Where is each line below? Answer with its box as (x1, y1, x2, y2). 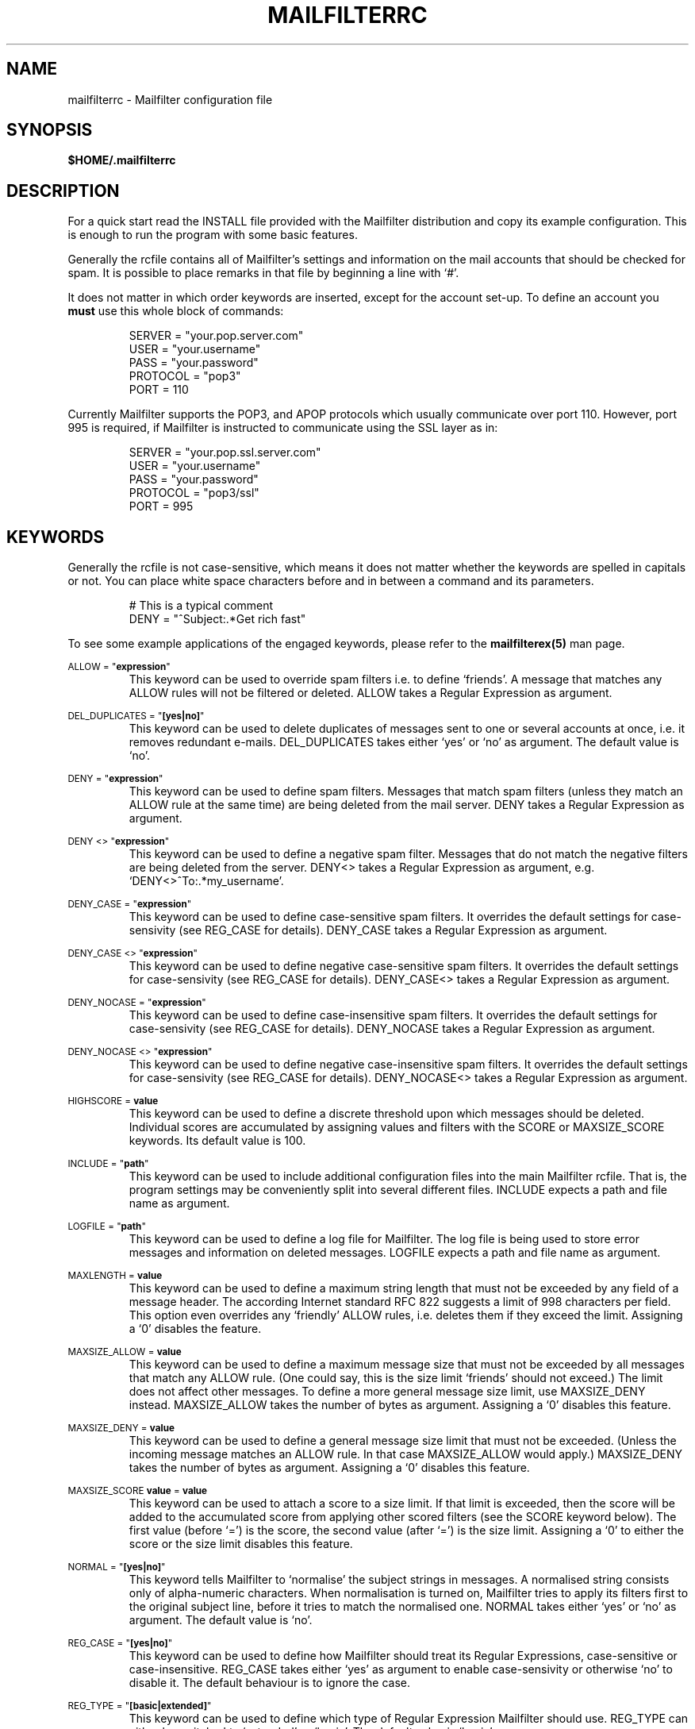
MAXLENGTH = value (67, 1270, 163, 1282)
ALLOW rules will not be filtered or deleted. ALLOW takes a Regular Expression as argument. (129, 686, 612, 700)
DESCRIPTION (6, 180, 120, 201)
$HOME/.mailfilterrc (67, 153, 176, 168)
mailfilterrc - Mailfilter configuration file (67, 92, 273, 106)
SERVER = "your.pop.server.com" (129, 329, 304, 343)
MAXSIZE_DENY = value (67, 1423, 175, 1434)
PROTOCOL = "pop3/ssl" (129, 486, 259, 500)
